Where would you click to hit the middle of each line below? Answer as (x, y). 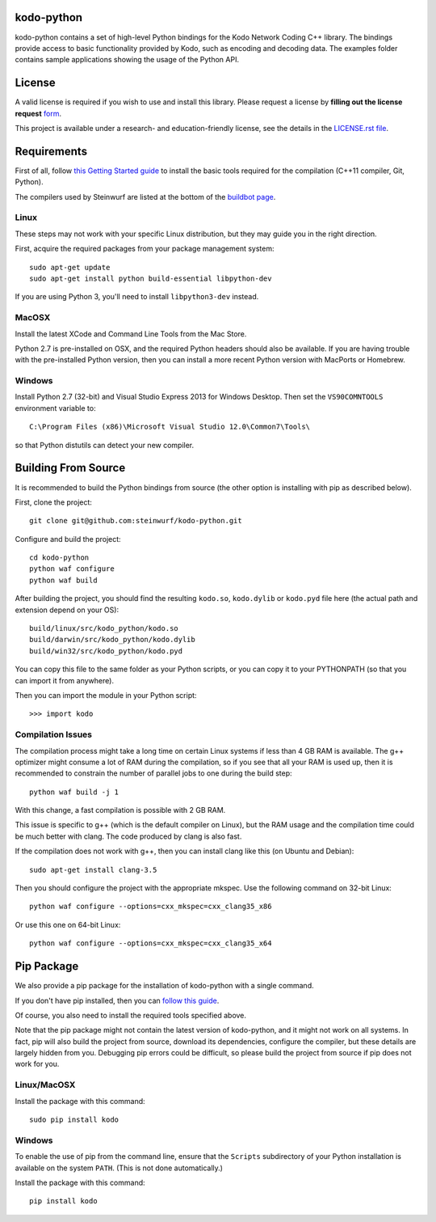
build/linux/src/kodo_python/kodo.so (104, 628)
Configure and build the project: (68, 539)
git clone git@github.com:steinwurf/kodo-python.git (136, 521)
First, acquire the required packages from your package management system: (145, 249)
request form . (38, 113)
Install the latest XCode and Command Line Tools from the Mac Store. (131, 334)
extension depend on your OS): (67, 610)
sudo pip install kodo (74, 1119)
